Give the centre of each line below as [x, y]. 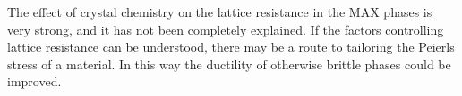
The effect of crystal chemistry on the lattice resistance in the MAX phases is [220, 12]
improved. [34, 81]
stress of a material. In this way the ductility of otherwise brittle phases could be [229, 64]
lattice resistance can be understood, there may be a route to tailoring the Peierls [231, 47]
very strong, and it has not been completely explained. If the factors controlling [226, 29]
